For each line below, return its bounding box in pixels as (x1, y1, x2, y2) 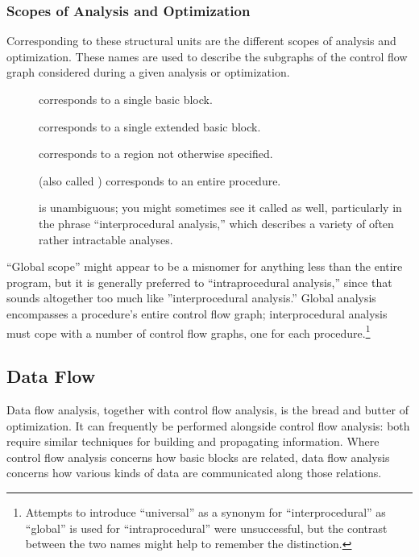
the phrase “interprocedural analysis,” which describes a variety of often (39, 214, 394, 231)
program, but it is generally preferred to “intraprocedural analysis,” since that (6, 273, 392, 290)
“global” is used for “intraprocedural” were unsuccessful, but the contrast (25, 519, 388, 536)
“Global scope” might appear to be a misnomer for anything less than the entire (6, 258, 403, 275)
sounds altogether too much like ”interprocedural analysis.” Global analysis (6, 289, 376, 306)
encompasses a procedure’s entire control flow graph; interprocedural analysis (6, 305, 388, 322)
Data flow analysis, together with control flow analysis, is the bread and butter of (6, 401, 409, 418)
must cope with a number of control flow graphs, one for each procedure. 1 (6, 322, 371, 341)
